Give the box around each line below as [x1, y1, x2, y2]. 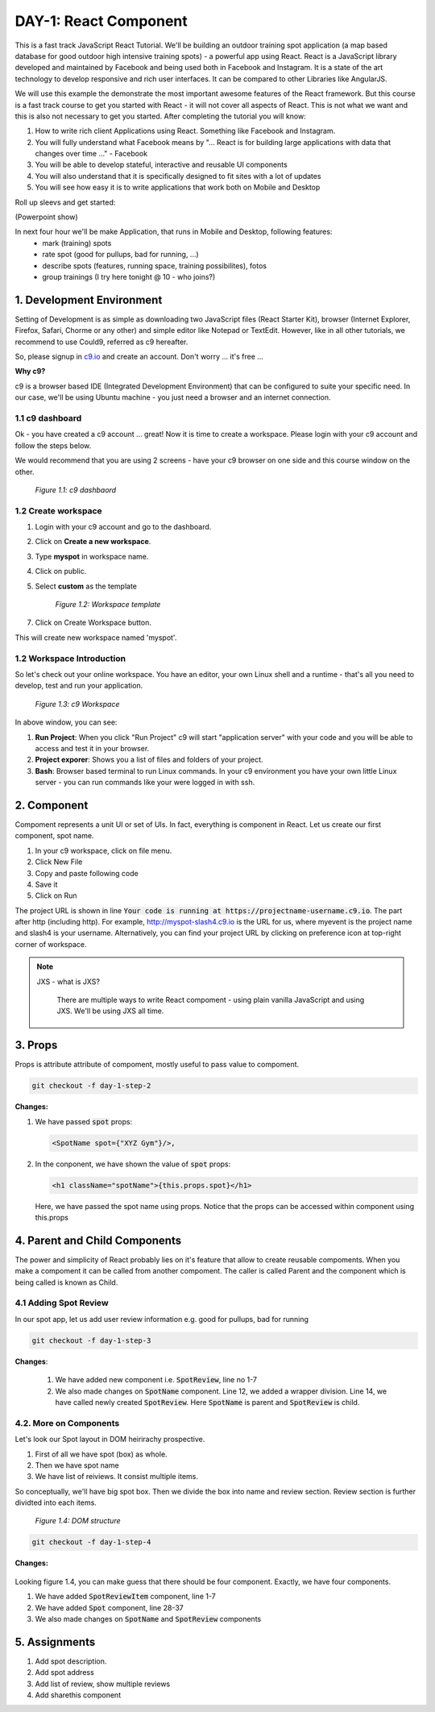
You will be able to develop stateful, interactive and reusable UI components [35, 160, 288, 169]
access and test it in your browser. [35, 743, 150, 753]
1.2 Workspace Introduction [14, 653, 126, 664]
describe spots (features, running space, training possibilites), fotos [42, 260, 267, 270]
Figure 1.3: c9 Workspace [35, 699, 120, 708]
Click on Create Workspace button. [35, 617, 152, 628]
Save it [35, 879, 58, 889]
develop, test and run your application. [14, 681, 143, 691]
